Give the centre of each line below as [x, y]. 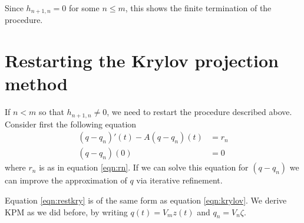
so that [52, 112]
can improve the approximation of [66, 180]
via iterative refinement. [179, 180]
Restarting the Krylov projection [142, 60]
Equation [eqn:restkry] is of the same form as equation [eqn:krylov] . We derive [146, 200]
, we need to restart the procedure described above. [199, 112]
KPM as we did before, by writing [66, 211]
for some [84, 8]
